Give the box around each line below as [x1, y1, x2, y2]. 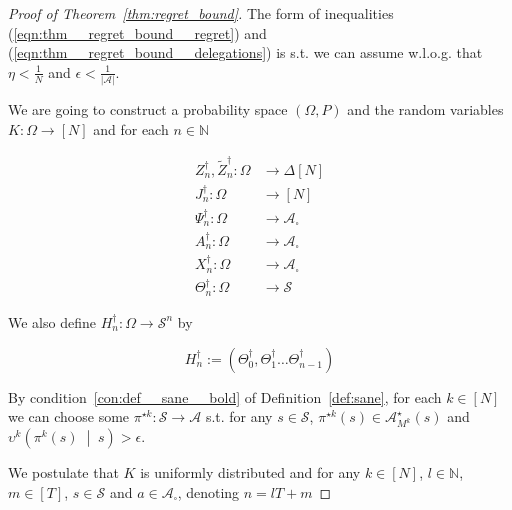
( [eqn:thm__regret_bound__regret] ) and [8, 22, 267, 43]
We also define [8, 311, 96, 332]
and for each [93, 118, 169, 139]
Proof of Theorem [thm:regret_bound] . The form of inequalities [8, 3, 394, 23]
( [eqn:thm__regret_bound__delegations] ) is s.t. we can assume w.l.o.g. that [8, 42, 483, 63]
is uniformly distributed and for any [140, 462, 361, 483]
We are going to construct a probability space [8, 99, 288, 120]
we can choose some [8, 406, 130, 427]
